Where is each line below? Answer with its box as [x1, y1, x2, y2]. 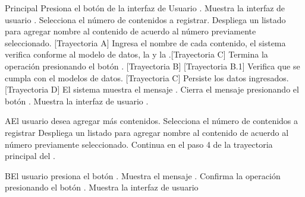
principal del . [5, 150, 55, 162]
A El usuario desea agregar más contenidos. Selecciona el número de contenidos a [5, 115, 298, 127]
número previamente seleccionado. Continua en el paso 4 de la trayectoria [5, 138, 273, 150]
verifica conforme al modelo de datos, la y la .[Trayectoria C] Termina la [5, 48, 268, 61]
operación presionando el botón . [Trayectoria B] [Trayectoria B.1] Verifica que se [5, 59, 300, 72]
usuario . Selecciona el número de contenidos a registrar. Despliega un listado [5, 13, 286, 26]
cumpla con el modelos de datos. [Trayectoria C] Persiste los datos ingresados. [5, 71, 289, 84]
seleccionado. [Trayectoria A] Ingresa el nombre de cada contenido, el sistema [5, 36, 286, 49]
